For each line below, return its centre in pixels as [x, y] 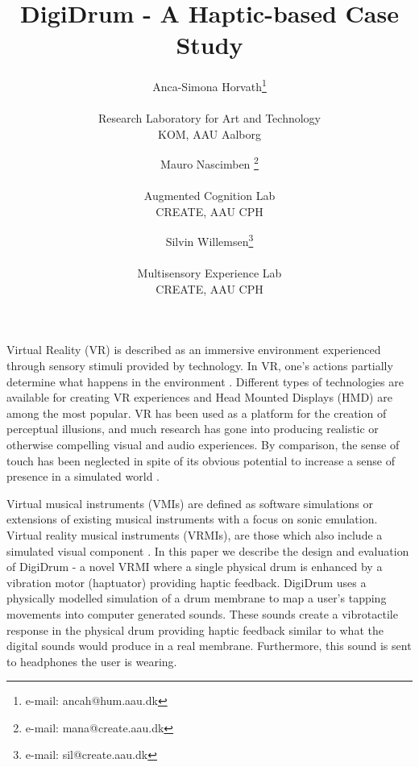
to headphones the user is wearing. [92, 661]
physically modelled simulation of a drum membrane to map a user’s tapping [197, 598]
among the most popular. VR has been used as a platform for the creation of [197, 413]
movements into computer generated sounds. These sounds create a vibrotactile [202, 613]
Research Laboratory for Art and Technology [209, 118]
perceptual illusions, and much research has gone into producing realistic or [193, 429]
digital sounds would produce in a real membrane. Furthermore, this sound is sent [209, 646]
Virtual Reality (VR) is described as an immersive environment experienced [194, 350]
